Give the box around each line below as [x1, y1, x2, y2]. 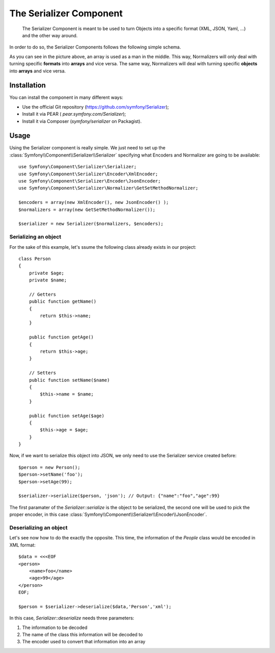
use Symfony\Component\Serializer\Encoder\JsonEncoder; [18, 178, 161, 184]
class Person [18, 255, 51, 262]
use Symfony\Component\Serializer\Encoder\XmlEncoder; [18, 171, 158, 177]
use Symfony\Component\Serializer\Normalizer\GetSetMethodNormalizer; [18, 185, 199, 191]
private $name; [29, 277, 67, 283]
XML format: [9, 542, 36, 548]
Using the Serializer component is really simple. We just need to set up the [9, 145, 166, 151]
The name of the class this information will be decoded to [22, 632, 143, 638]
